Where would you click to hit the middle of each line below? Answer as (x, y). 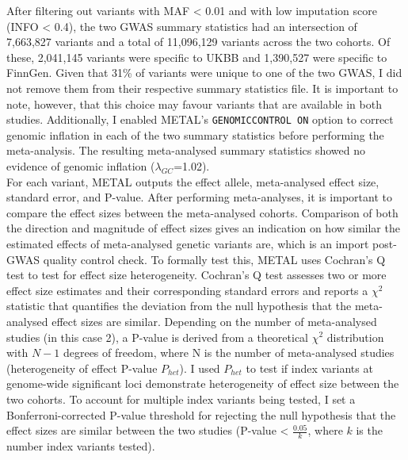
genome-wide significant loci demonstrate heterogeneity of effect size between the (203, 383)
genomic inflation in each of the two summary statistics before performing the (195, 134)
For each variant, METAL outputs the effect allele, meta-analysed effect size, (193, 181)
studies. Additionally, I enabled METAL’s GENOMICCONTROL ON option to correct (200, 119)
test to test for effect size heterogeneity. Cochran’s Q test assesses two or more (196, 275)
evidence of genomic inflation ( (81, 166)
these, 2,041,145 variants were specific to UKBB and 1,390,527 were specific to (197, 57)
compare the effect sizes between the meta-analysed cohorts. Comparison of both (202, 212)
